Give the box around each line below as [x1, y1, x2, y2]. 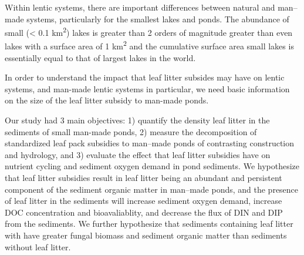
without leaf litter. [5, 240, 71, 253]
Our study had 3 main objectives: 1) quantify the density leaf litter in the [5, 114, 270, 126]
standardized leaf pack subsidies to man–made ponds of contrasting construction [5, 137, 295, 149]
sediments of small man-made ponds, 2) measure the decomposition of [5, 125, 257, 137]
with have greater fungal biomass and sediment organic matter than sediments [5, 229, 287, 241]
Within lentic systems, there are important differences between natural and [5, 1, 275, 13]
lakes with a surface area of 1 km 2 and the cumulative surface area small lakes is [5, 38, 294, 52]
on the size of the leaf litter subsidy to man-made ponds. [5, 94, 209, 106]
